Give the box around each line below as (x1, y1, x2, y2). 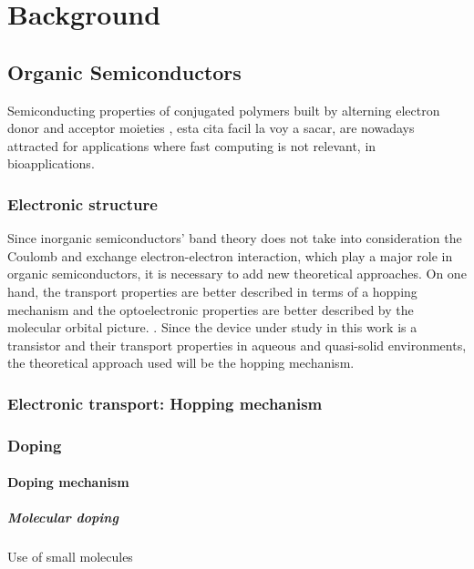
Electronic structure (7, 192, 158, 215)
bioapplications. (7, 154, 95, 173)
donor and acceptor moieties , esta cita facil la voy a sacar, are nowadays (7, 118, 415, 137)
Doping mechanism (7, 472, 129, 492)
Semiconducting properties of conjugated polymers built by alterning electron (7, 100, 440, 119)
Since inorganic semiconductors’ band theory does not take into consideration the (7, 229, 462, 248)
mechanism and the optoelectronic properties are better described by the (7, 300, 414, 319)
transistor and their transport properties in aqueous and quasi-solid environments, (7, 335, 467, 354)
